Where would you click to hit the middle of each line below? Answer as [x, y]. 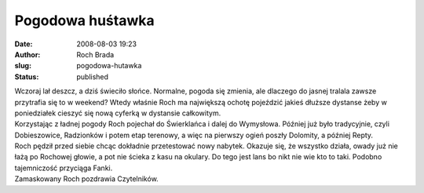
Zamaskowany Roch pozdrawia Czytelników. [86, 179]
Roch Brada [95, 54]
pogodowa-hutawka [109, 66]
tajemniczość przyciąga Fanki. [64, 168]
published [93, 76]
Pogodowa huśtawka [84, 20]
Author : [27, 54]
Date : [24, 44]
